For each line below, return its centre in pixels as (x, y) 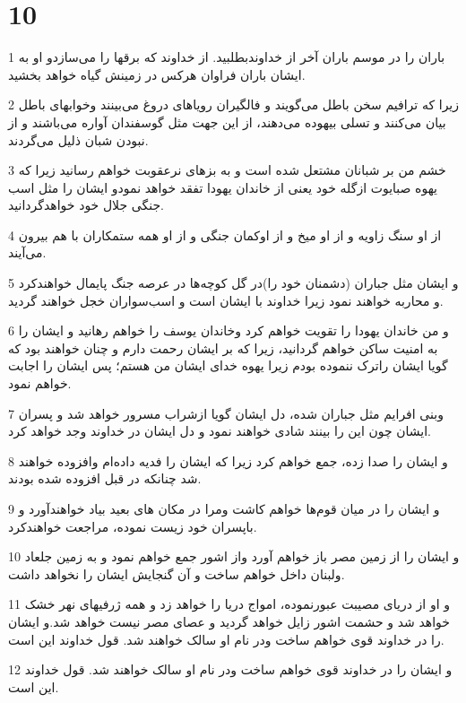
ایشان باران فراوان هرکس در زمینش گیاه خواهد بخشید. (157, 74)
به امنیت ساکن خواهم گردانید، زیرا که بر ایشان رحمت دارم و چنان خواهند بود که (223, 347)
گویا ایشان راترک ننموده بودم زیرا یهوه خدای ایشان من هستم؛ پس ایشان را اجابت (228, 365)
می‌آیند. (27, 252)
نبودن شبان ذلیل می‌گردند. (78, 139)
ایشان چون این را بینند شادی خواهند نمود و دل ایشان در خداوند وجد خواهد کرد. (220, 431)
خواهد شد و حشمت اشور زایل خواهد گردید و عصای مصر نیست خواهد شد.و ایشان (229, 621)
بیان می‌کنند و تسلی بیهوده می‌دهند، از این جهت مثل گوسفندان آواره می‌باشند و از (227, 122)
